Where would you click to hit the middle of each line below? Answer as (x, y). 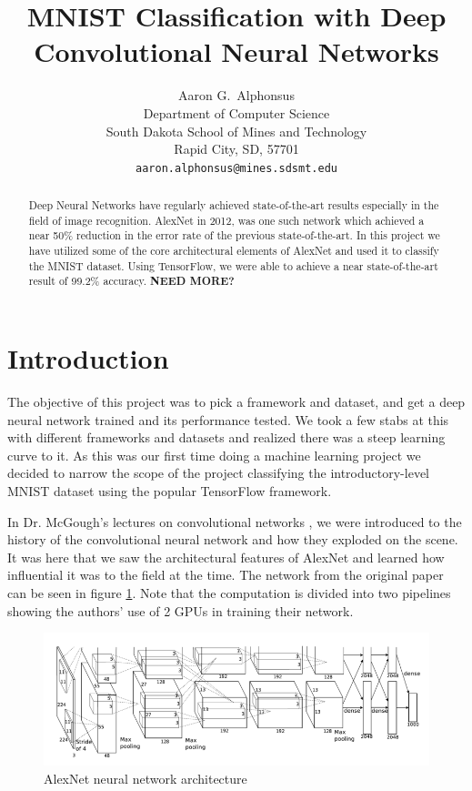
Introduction (88, 358)
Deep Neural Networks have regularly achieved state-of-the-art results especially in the (234, 205)
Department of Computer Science (236, 112)
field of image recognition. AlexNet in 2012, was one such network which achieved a (226, 220)
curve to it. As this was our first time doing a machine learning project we (214, 455)
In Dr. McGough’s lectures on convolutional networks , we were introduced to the (235, 521)
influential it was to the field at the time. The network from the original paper (226, 575)
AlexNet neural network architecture (146, 778)
